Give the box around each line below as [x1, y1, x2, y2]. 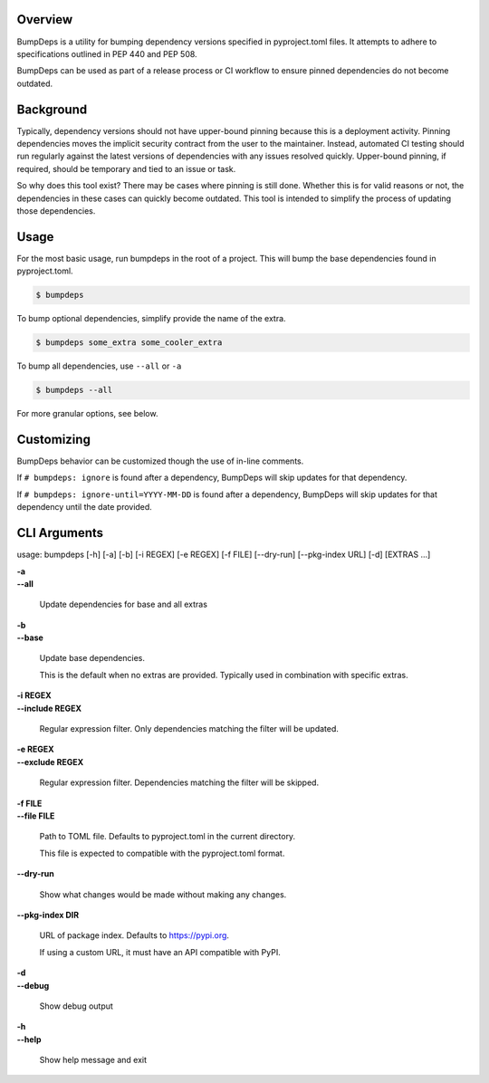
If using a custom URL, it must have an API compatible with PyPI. [39, 946, 281, 957]
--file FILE [16, 810, 55, 821]
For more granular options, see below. [16, 408, 158, 419]
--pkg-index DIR [16, 909, 80, 920]
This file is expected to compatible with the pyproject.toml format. [39, 848, 285, 858]
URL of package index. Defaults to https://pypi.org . [39, 930, 230, 941]
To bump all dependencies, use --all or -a [16, 360, 182, 371]
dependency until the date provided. [16, 502, 153, 513]
